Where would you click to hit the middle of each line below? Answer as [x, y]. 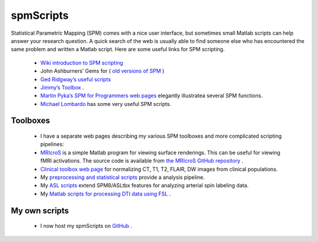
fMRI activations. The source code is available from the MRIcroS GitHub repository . [142, 161]
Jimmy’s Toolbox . [62, 87]
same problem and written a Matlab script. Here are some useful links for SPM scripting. [118, 49]
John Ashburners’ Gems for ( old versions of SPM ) [102, 71]
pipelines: [52, 144]
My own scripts [40, 210]
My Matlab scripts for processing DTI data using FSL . [105, 194]
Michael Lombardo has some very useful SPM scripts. [106, 104]
